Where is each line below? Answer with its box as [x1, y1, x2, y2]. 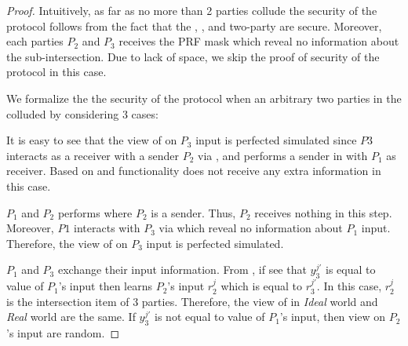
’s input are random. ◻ [6, 325, 120, 341]
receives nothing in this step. [254, 204, 392, 220]
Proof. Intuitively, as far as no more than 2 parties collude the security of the [6, 2, 377, 18]
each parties [6, 33, 64, 49]
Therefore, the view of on [6, 235, 128, 251]
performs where [57, 204, 133, 220]
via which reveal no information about [158, 220, 343, 236]
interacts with [74, 220, 140, 236]
